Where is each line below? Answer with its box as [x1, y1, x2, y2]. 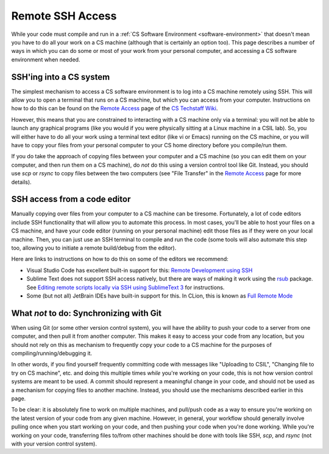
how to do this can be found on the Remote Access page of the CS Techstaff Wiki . [11, 105, 218, 112]
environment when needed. [11, 55, 80, 63]
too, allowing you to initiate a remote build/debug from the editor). [11, 244, 177, 251]
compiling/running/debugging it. [11, 350, 93, 357]
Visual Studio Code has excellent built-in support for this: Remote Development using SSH [26, 267, 253, 274]
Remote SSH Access [11, 9, 117, 23]
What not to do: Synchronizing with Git [11, 308, 161, 318]
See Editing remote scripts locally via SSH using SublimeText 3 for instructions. [26, 284, 225, 291]
